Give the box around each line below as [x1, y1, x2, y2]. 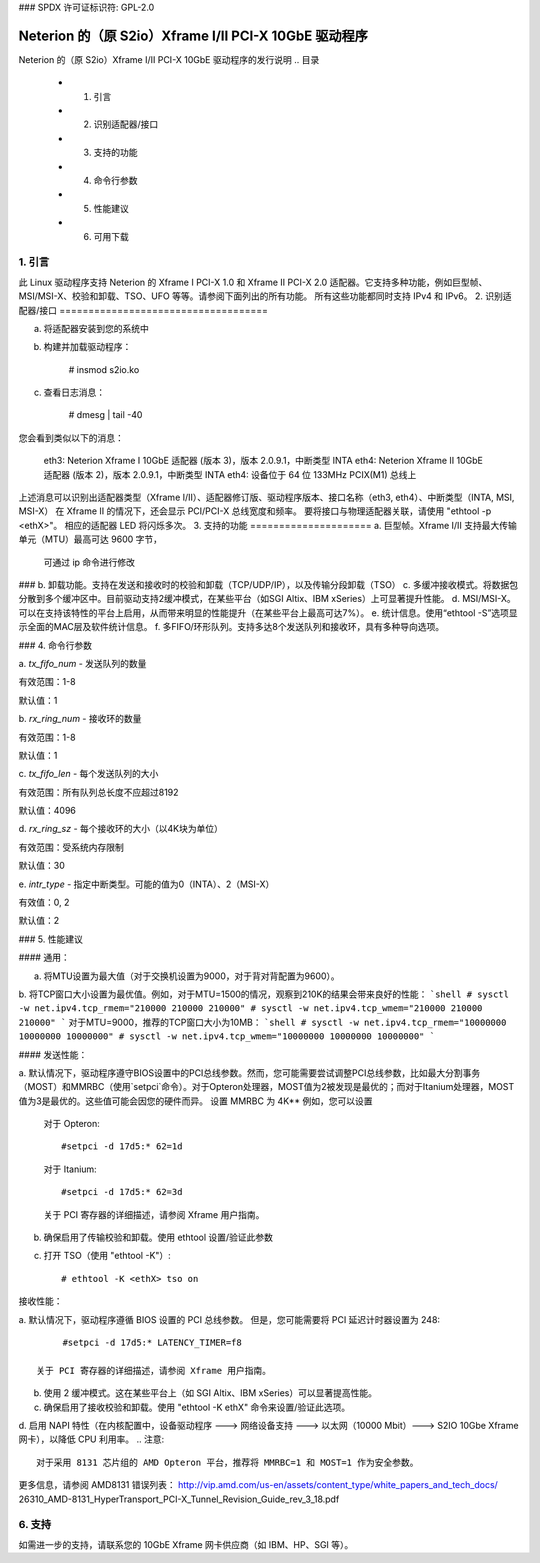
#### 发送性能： [18, 1048, 88, 1060]
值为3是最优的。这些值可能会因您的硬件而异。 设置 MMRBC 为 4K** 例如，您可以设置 [18, 1095, 374, 1107]
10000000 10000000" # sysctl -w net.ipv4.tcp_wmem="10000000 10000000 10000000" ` [18, 1031, 435, 1042]
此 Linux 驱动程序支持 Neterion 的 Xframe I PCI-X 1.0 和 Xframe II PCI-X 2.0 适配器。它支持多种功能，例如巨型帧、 [18, 276, 488, 288]
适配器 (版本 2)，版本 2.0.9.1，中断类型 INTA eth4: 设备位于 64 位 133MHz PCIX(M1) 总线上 [43, 468, 417, 480]
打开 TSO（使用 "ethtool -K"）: [43, 1250, 172, 1262]
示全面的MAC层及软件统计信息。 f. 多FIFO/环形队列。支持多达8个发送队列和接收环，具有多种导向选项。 [18, 621, 445, 633]
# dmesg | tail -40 [68, 409, 143, 421]
